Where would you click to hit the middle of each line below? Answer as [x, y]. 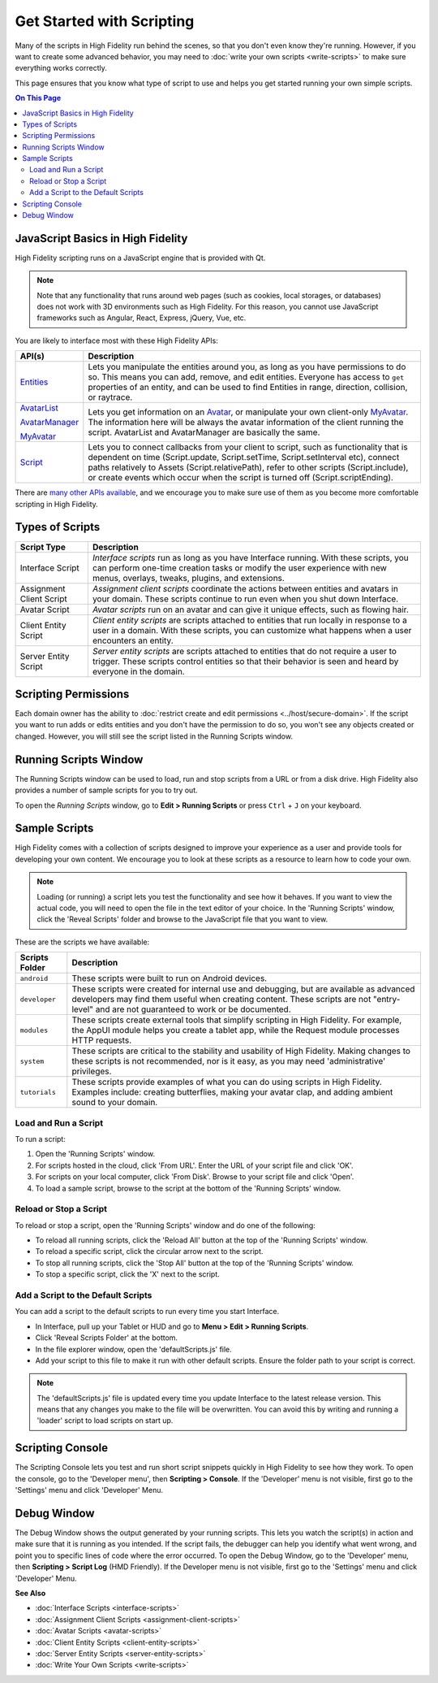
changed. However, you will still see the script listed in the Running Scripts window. [154, 736]
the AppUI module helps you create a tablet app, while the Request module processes [236, 1030]
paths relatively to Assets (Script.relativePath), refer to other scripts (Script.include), [248, 467]
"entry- [387, 1000]
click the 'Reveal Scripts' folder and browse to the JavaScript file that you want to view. [182, 919]
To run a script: [41, 1139]
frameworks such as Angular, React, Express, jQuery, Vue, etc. [142, 318]
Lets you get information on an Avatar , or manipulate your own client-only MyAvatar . [248, 412]
